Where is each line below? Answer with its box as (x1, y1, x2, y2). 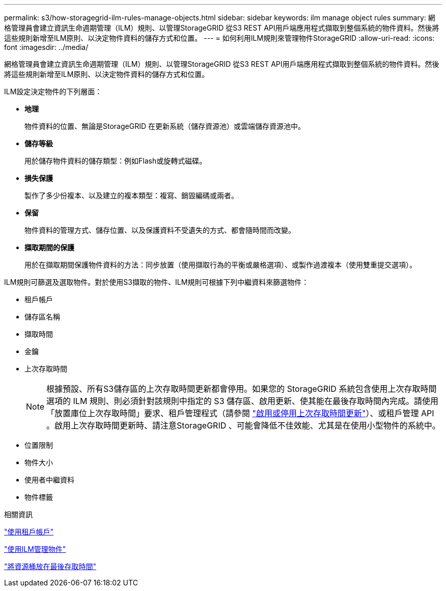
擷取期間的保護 (24, 243, 74, 252)
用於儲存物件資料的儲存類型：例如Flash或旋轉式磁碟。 (24, 156, 207, 165)
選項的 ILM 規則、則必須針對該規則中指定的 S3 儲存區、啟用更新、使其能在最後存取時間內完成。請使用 (46, 396, 439, 406)
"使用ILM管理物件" (4, 545, 66, 553)
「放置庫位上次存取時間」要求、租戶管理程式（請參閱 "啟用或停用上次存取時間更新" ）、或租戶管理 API (46, 408, 434, 418)
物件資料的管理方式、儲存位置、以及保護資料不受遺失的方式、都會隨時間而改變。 (24, 226, 295, 234)
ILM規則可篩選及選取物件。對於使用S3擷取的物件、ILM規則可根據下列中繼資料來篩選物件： (4, 278, 309, 286)
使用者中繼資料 (24, 475, 74, 484)
